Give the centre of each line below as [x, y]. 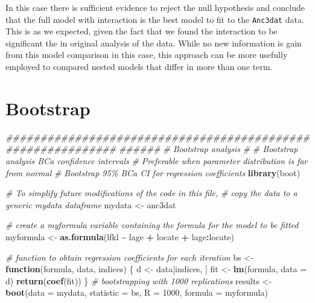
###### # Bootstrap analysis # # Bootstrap [208, 149]
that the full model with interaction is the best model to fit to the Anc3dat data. [155, 19]
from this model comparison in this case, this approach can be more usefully [147, 55]
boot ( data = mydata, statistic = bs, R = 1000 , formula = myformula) [137, 292]
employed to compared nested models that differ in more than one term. [139, 67]
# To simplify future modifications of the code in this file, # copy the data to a [151, 193]
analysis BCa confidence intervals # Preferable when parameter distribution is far [157, 160]
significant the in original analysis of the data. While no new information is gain [154, 43]
